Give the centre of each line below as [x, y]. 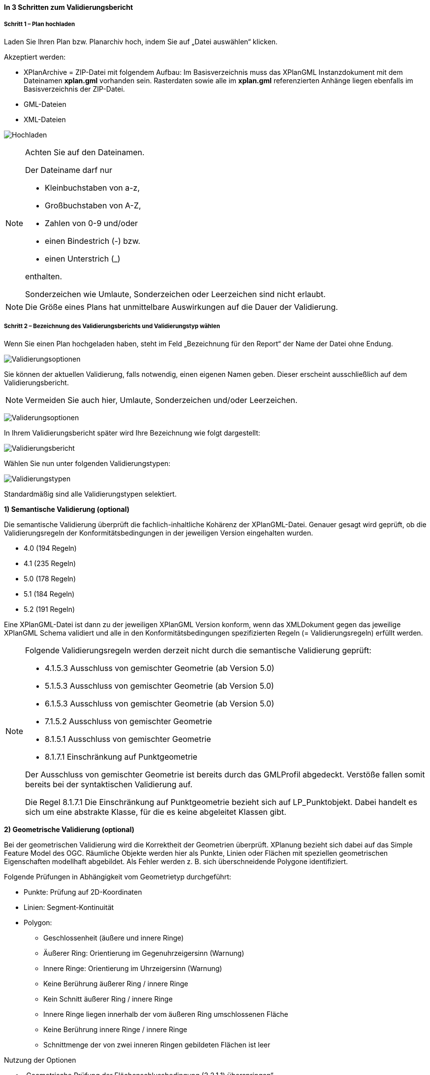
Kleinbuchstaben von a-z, [92, 187]
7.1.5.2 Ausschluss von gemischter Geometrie [128, 721]
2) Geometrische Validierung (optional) [69, 829]
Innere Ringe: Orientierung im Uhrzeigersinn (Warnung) [133, 968]
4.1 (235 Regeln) [50, 563]
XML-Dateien [45, 119]
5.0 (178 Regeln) [50, 578]
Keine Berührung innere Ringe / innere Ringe [115, 1029]
